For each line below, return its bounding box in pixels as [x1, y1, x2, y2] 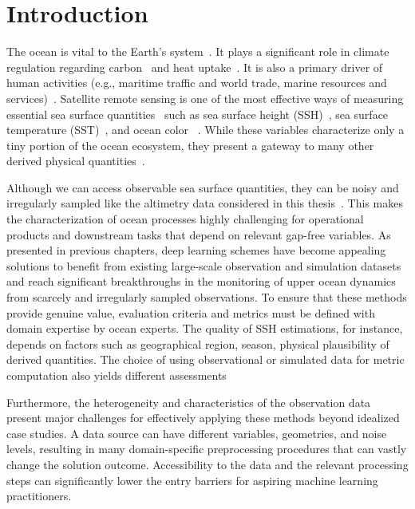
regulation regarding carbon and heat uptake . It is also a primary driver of [6, 58, 383, 75]
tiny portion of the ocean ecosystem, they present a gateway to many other [6, 136, 374, 153]
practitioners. [6, 487, 72, 504]
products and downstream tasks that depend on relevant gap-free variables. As [6, 226, 391, 243]
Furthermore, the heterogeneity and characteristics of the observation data [6, 393, 371, 410]
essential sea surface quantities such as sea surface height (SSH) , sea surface [6, 105, 389, 122]
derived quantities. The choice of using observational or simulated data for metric [6, 351, 405, 368]
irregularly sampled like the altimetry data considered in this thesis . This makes [6, 195, 403, 211]
